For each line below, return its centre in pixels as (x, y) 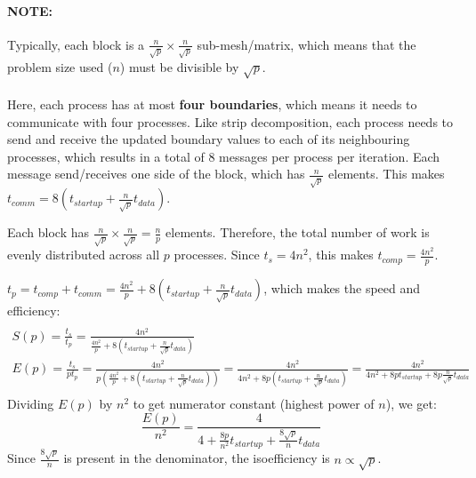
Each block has (48, 232)
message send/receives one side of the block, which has (156, 174)
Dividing (31, 403)
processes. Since (217, 255)
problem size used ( (60, 66)
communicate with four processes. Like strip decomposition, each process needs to (230, 121)
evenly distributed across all (84, 255)
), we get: (411, 403)
